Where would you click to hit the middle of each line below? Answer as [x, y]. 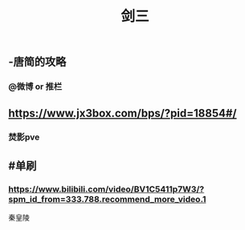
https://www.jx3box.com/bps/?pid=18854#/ [122, 113]
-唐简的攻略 [37, 62]
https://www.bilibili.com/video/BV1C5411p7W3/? [106, 189]
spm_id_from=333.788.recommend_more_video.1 [107, 199]
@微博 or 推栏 [35, 87]
